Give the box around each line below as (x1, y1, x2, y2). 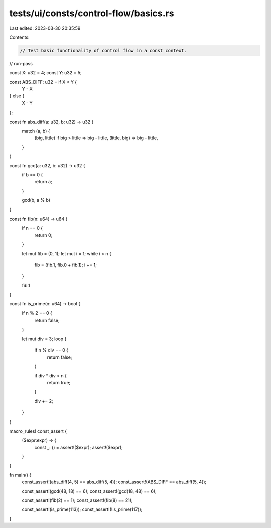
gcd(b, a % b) (22, 197, 50, 203)
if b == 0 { (22, 171, 43, 178)
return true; (47, 379, 71, 385)
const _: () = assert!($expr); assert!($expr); (34, 444, 123, 450)
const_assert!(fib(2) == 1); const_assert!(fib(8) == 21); (22, 497, 133, 503)
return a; (34, 179, 52, 185)
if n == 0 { (22, 225, 43, 231)
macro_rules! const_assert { (9, 428, 67, 434)
